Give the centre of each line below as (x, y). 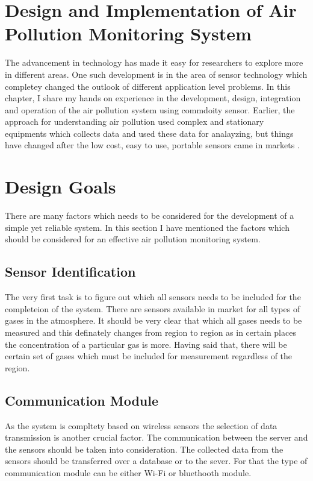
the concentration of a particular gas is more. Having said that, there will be (146, 344)
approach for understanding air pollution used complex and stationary (135, 121)
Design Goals (60, 187)
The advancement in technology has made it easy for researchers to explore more (154, 62)
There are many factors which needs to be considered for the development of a (150, 215)
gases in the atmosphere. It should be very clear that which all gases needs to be (153, 320)
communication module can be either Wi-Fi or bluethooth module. (128, 472)
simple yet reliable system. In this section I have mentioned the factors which (147, 227)
